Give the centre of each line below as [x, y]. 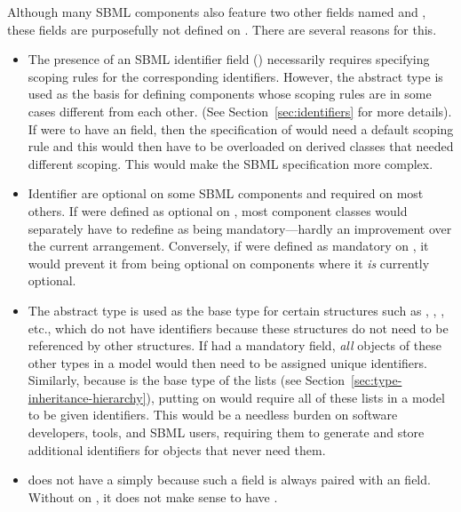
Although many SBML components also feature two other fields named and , [217, 12]
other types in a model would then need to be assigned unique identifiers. [227, 362]
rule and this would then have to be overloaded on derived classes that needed [241, 146]
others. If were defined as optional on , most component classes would [218, 210]
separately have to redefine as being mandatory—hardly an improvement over [240, 228]
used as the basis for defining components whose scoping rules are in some [230, 94]
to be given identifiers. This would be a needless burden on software [213, 415]
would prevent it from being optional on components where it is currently [229, 263]
